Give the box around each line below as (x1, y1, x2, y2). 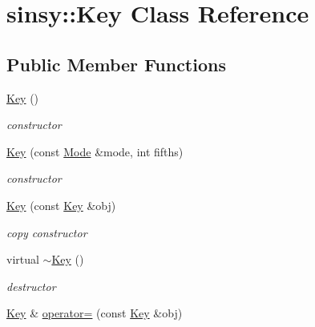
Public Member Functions (6, 51, 226, 76)
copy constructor (6, 224, 87, 240)
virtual (6, 251, 39, 268)
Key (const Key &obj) (6, 196, 116, 213)
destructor (6, 277, 56, 294)
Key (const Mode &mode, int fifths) (6, 143, 184, 159)
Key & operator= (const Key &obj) (6, 305, 183, 321)
